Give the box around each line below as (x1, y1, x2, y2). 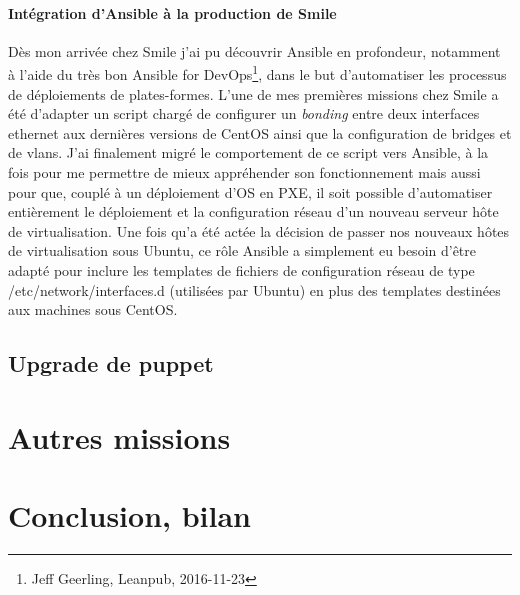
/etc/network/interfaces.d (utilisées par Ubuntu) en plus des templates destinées (8, 279, 501, 300)
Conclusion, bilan (8, 495, 251, 536)
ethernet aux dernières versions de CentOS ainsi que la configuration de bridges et (8, 122, 512, 143)
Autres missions (8, 416, 231, 457)
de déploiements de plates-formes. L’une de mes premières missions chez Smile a (8, 83, 499, 104)
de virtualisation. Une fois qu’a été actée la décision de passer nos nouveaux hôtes (8, 220, 510, 241)
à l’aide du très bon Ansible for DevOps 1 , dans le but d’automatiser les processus (8, 61, 507, 85)
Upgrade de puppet (8, 348, 214, 379)
